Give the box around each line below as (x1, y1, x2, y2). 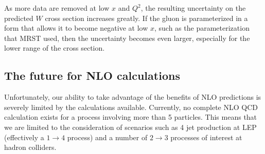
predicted (4, 12, 33, 23)
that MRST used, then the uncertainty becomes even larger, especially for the (4, 32, 250, 43)
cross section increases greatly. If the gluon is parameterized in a (45, 12, 248, 23)
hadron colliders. (4, 142, 57, 152)
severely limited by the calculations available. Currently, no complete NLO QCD (4, 101, 258, 112)
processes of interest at (170, 131, 242, 142)
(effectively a (4, 131, 44, 142)
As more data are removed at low (4, 3, 110, 13)
